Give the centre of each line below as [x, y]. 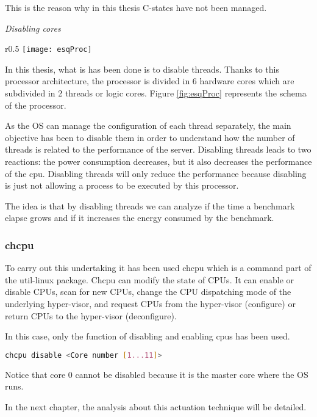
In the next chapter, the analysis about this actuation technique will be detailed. [156, 406]
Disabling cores [33, 28]
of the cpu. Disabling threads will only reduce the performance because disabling [156, 173]
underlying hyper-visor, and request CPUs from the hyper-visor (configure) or [150, 303]
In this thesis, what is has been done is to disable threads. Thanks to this [142, 69]
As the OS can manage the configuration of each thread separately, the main [148, 125]
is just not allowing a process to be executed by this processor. [122, 185]
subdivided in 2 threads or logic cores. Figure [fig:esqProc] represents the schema [156, 93]
